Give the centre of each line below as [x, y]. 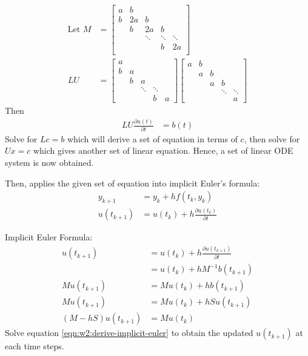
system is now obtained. [49, 162]
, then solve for [272, 138]
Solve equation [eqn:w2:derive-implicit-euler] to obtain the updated [129, 333]
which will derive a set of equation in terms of [152, 138]
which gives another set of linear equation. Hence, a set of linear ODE [163, 150]
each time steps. [35, 346]
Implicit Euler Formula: [49, 237]
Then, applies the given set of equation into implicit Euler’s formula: [132, 183]
